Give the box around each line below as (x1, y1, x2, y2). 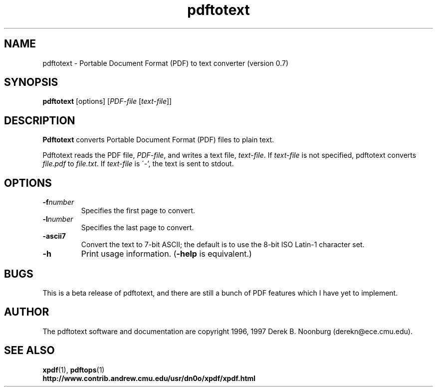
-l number (42, 215, 73, 224)
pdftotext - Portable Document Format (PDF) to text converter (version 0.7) (42, 58, 289, 67)
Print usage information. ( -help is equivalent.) (81, 249, 252, 259)
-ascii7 (42, 232, 66, 241)
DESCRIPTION (4, 114, 75, 127)
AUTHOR (4, 306, 49, 319)
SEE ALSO (4, 344, 55, 357)
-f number (42, 198, 74, 207)
